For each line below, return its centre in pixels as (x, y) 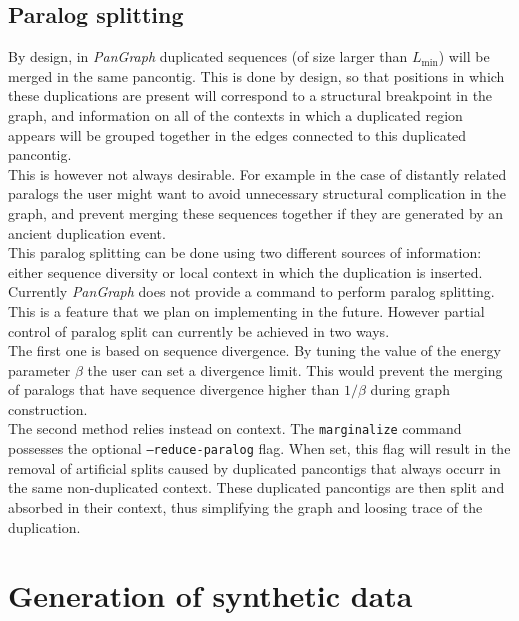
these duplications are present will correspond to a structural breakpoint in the (250, 95)
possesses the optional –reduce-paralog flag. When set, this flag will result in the (259, 448)
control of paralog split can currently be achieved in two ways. (199, 330)
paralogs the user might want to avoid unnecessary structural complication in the (257, 193)
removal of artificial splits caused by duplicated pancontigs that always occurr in (254, 467)
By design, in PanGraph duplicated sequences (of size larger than (208, 56)
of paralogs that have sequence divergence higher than (174, 389)
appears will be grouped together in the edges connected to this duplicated (237, 134)
